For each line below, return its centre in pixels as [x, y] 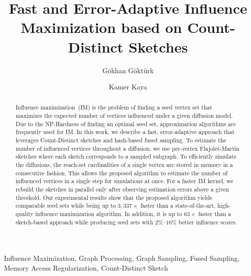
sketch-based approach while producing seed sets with [84, 222]
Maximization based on [101, 27]
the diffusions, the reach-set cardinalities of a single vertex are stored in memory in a [124, 165]
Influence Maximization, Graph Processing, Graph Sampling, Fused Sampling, [122, 258]
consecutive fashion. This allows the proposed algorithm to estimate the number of [121, 173]
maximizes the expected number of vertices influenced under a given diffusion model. [124, 116]
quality [24, 214]
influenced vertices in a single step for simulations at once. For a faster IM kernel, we [124, 181]
